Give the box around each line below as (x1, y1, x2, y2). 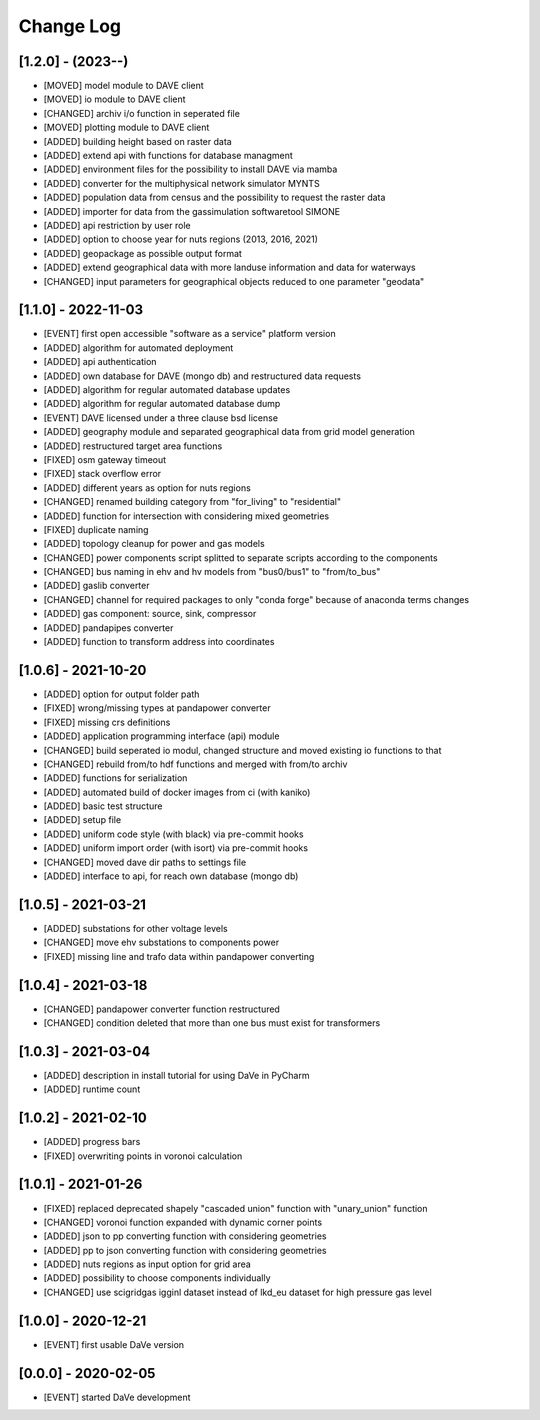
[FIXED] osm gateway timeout (43, 453, 167, 465)
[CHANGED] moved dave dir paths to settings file (43, 856, 247, 868)
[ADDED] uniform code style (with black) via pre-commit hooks (43, 828, 304, 840)
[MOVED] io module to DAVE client (43, 93, 186, 105)
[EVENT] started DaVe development (43, 1391, 191, 1403)
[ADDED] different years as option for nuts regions (43, 481, 252, 494)
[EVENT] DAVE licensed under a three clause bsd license (43, 411, 279, 424)
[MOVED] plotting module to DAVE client (43, 121, 210, 134)
